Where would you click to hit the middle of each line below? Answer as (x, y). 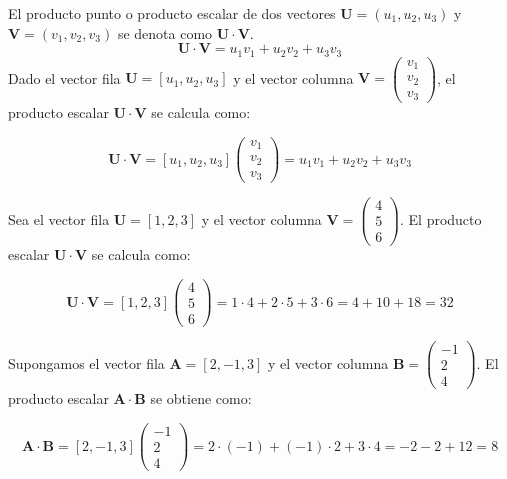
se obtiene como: (201, 398)
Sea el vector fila (59, 218)
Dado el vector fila (64, 77)
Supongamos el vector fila (86, 362)
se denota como (165, 32)
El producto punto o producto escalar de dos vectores (172, 13)
